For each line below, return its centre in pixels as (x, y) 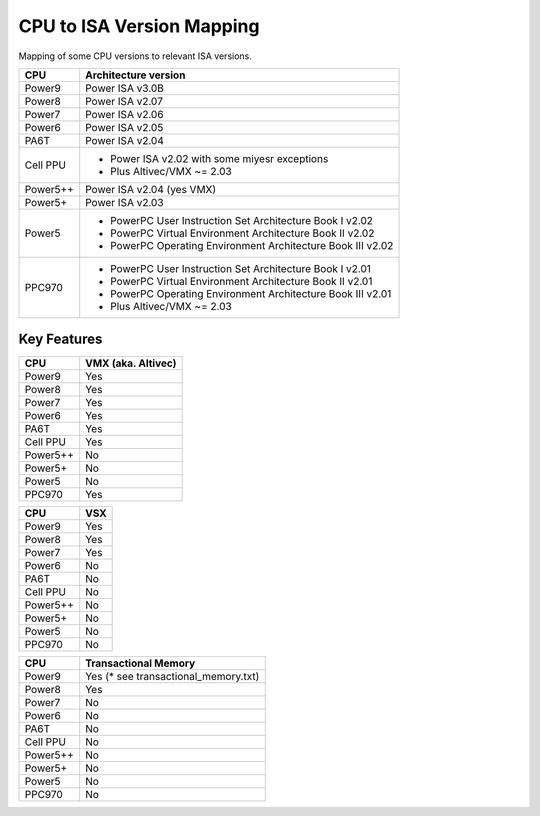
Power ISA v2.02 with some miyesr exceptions (219, 158)
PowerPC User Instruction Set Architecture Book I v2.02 (242, 220)
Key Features (60, 339)
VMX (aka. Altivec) (131, 363)
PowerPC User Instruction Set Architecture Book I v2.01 (241, 268)
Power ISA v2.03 (124, 202)
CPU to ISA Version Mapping (139, 26)
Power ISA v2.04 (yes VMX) (151, 189)
